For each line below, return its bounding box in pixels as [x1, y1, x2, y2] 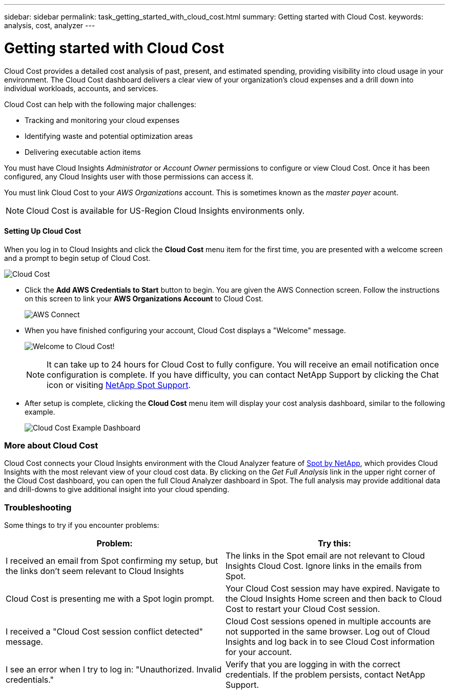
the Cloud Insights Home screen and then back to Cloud [226, 594, 442, 604]
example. [25, 407, 55, 416]
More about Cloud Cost [4, 440, 98, 451]
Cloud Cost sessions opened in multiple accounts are [226, 616, 431, 627]
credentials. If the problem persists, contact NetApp [226, 669, 425, 680]
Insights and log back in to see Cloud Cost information [226, 637, 435, 647]
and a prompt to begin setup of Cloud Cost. [4, 253, 151, 262]
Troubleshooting [4, 502, 72, 513]
